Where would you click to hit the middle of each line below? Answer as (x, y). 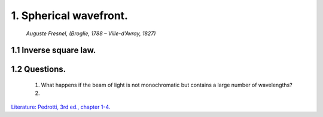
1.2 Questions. (39, 70)
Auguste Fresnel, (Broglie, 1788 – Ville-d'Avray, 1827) (91, 33)
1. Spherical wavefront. (70, 16)
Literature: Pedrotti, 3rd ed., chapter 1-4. (61, 107)
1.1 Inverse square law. (54, 50)
